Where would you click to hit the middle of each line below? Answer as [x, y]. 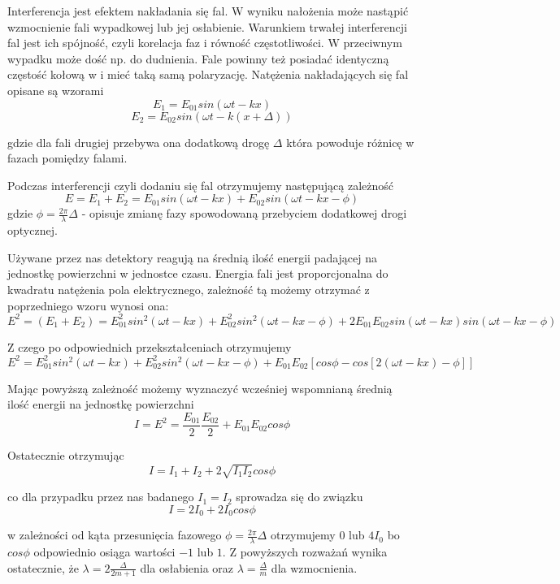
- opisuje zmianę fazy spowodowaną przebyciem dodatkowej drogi [244, 213]
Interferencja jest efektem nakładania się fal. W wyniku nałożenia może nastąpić [208, 11]
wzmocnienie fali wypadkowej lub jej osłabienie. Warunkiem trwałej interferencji [207, 26]
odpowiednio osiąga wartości [104, 552]
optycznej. [33, 230]
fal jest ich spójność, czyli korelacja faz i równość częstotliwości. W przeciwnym [205, 43]
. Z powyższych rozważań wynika [305, 552]
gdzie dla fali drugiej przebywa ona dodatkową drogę [139, 142]
